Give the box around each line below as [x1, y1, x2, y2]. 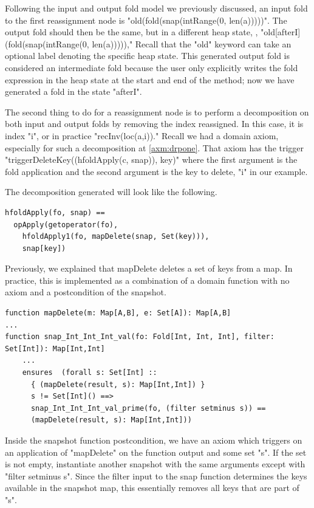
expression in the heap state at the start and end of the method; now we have [5, 73, 295, 86]
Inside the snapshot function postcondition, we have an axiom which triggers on [5, 434, 302, 446]
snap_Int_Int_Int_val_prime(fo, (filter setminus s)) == [30, 403, 266, 413]
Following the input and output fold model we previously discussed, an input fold [5, 2, 308, 14]
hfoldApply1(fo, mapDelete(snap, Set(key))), [22, 232, 210, 241]
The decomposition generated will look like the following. [5, 185, 217, 198]
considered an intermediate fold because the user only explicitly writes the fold [5, 61, 298, 74]
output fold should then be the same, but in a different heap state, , [5, 26, 258, 38]
